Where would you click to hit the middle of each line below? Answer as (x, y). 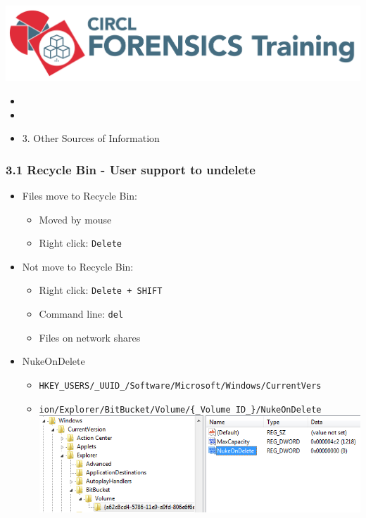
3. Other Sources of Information (91, 138)
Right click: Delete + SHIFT (101, 290)
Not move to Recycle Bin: (78, 266)
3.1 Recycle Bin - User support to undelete (131, 169)
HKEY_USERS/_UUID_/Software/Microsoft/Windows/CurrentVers (180, 386)
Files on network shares (90, 337)
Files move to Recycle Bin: (80, 195)
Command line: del (81, 314)
